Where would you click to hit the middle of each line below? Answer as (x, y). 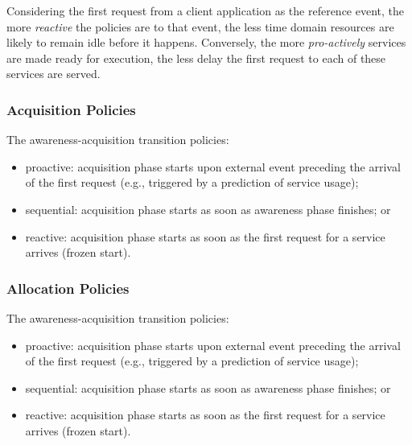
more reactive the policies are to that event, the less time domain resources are (200, 26)
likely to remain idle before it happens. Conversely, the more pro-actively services (206, 42)
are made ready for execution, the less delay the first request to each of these (196, 58)
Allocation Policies (68, 288)
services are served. (54, 74)
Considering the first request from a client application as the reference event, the (206, 10)
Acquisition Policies (71, 109)
